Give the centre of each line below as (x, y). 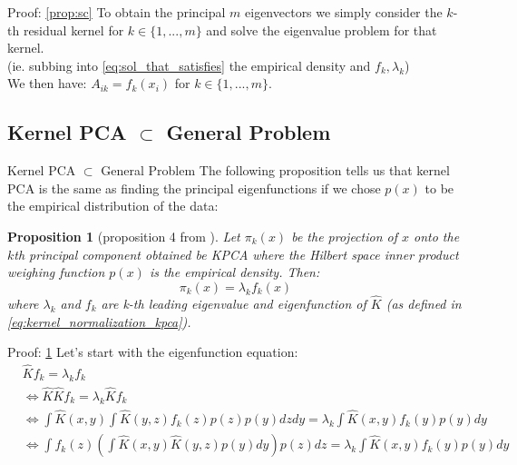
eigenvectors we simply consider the (344, 12)
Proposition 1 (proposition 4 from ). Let (124, 236)
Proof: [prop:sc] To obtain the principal (117, 12)
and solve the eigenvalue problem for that (322, 30)
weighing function (56, 272)
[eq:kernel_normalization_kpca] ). (99, 321)
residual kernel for (73, 30)
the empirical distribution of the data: (113, 206)
